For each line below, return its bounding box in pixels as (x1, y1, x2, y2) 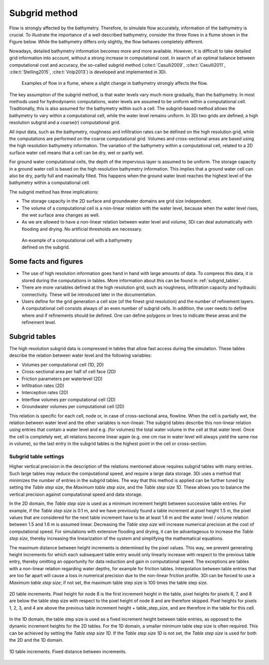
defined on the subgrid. (21, 244, 70, 250)
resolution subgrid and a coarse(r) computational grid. (9, 120, 121, 126)
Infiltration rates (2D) (21, 382, 65, 389)
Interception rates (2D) (21, 390, 68, 396)
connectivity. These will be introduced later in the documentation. (21, 291, 156, 297)
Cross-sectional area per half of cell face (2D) (21, 369, 117, 375)
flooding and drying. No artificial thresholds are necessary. (21, 226, 142, 232)
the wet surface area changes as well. (21, 212, 100, 218)
